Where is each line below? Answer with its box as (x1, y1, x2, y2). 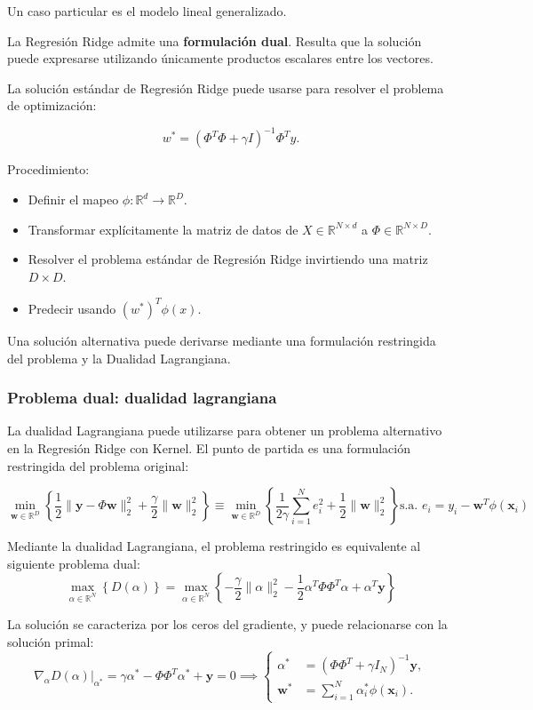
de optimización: (7, 96, 97, 115)
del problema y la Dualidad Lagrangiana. (7, 348, 231, 367)
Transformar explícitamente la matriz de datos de (28, 219, 298, 238)
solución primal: (7, 632, 94, 650)
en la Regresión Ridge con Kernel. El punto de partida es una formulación (7, 438, 410, 457)
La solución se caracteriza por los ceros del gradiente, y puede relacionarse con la (7, 615, 448, 634)
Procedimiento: (7, 160, 90, 179)
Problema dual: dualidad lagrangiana (7, 387, 277, 409)
